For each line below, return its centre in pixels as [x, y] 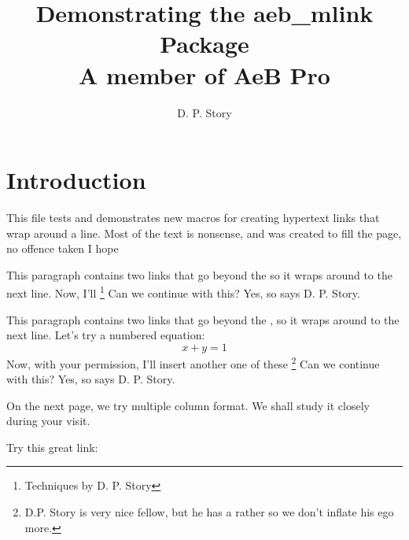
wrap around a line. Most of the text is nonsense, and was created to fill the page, [204, 233]
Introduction [76, 180]
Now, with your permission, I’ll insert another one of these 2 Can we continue [193, 362]
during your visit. [48, 421]
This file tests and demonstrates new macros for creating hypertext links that [193, 218]
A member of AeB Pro [204, 74]
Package [204, 44]
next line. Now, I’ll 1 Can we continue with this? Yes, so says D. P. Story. [183, 292]
